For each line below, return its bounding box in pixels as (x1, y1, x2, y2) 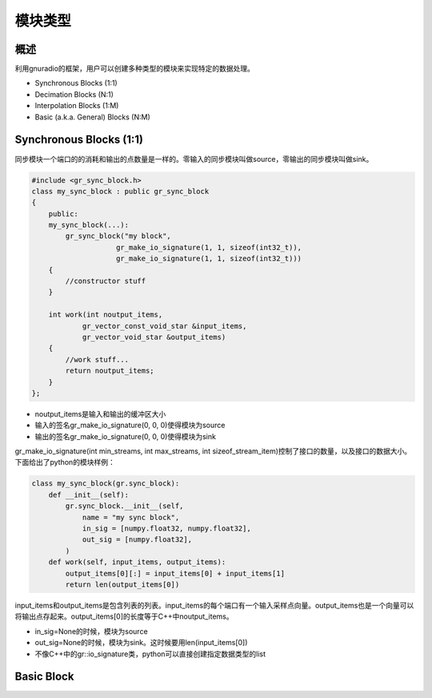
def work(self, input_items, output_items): (48, 558, 226, 567)
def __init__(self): (48, 490, 130, 499)
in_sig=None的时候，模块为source (34, 626, 148, 636)
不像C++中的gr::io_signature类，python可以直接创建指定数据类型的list (34, 649, 266, 659)
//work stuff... (65, 355, 130, 364)
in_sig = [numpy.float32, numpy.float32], (82, 524, 251, 533)
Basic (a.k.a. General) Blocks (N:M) (34, 112, 151, 122)
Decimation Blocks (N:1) (34, 89, 114, 99)
